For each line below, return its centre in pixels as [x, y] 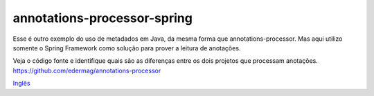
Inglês [21, 84]
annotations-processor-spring [103, 18]
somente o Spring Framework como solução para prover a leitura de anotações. [127, 48]
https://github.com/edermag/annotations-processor [87, 70]
